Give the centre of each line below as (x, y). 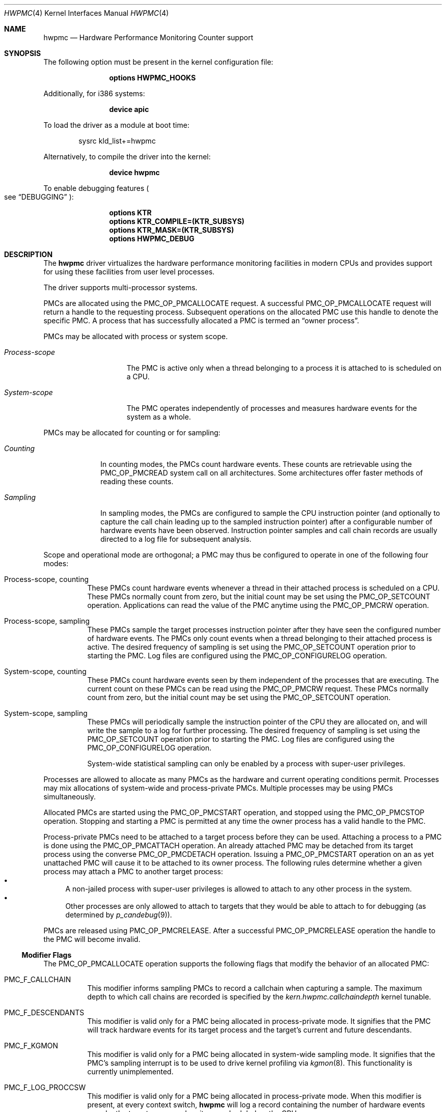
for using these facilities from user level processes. (129, 272)
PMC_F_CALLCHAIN (38, 979)
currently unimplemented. (130, 1072)
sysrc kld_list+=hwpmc (117, 141)
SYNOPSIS (23, 53)
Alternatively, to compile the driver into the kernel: (127, 157)
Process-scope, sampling (47, 621)
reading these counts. (137, 481)
